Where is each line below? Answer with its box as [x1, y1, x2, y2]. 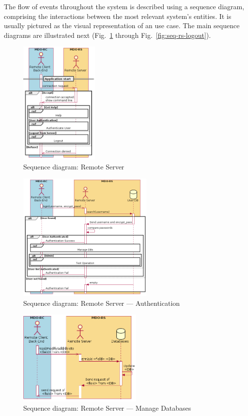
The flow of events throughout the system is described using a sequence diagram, [4, 1, 245, 11]
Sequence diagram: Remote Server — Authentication [23, 298, 180, 308]
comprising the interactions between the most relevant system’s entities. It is [4, 11, 232, 21]
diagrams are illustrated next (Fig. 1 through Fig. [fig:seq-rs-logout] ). [4, 30, 211, 40]
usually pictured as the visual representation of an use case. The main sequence [4, 20, 240, 31]
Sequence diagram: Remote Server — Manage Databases [23, 403, 191, 413]
